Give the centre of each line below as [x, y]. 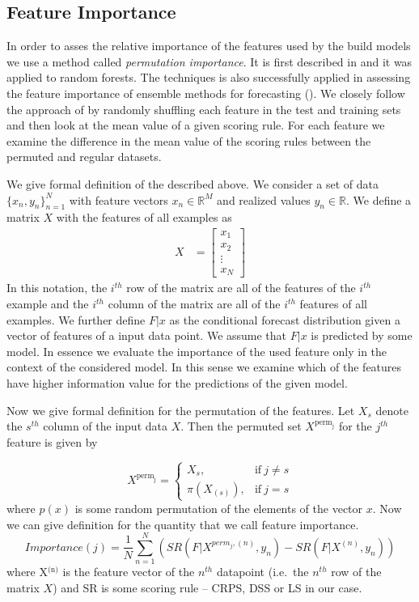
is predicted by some [362, 335]
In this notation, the [57, 288]
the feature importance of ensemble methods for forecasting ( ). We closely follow [206, 93]
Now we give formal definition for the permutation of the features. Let [181, 410]
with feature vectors [119, 199]
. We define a [379, 199]
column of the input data [105, 426]
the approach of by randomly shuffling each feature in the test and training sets [204, 109]
